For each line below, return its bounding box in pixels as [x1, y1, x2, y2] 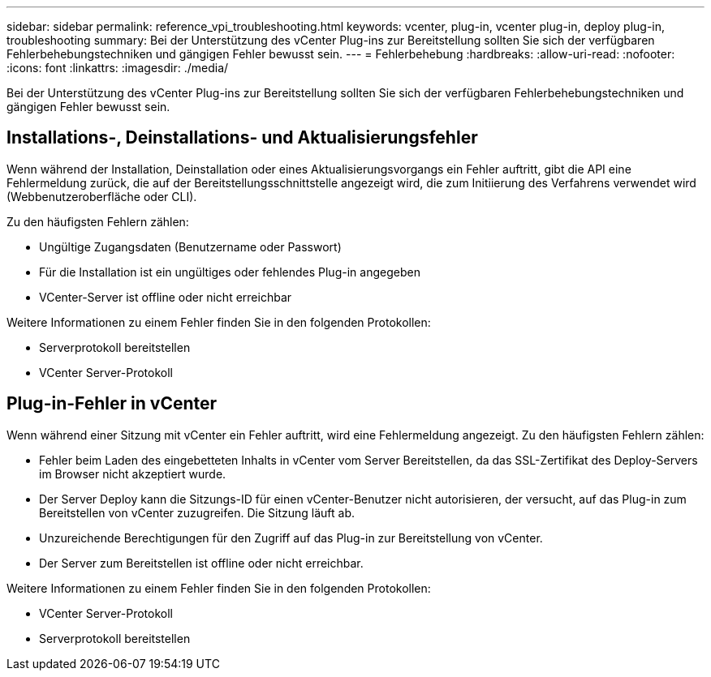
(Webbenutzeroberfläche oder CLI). [6, 189, 197, 204]
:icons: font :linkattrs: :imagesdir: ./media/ [6, 61, 229, 75]
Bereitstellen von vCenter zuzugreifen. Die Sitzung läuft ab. [39, 505, 355, 520]
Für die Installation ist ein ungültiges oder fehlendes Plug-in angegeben [39, 264, 420, 279]
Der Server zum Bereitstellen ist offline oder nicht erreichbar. [39, 555, 364, 570]
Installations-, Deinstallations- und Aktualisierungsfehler [6, 127, 478, 148]
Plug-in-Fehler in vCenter [6, 393, 218, 414]
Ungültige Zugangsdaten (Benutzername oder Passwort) [39, 239, 342, 254]
